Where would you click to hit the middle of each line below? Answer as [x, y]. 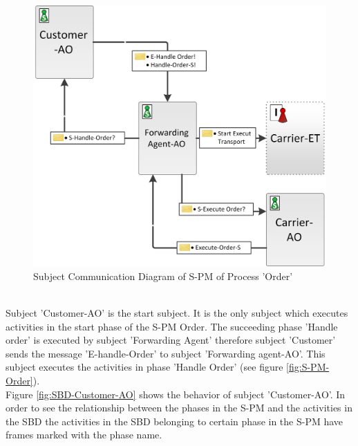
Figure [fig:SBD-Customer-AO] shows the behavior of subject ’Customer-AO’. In [176, 394]
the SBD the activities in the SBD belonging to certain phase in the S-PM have [175, 421]
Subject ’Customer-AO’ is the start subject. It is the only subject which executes [177, 312]
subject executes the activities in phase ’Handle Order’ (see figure [144, 367]
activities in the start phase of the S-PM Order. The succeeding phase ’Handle [172, 326]
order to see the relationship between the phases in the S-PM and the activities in [179, 408]
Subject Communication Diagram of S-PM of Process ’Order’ [163, 276]
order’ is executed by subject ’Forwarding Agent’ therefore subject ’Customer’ [171, 340]
